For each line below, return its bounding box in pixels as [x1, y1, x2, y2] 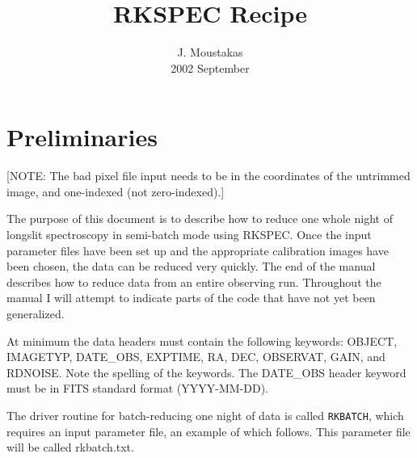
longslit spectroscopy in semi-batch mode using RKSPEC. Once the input [6, 226, 372, 243]
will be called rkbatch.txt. [6, 439, 134, 456]
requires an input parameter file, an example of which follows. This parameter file [6, 422, 411, 439]
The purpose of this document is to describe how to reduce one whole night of [6, 210, 393, 227]
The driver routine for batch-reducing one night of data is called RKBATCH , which [6, 406, 404, 423]
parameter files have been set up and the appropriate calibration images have [6, 242, 389, 258]
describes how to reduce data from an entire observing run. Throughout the [6, 273, 381, 290]
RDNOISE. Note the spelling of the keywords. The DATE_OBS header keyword [6, 363, 406, 380]
